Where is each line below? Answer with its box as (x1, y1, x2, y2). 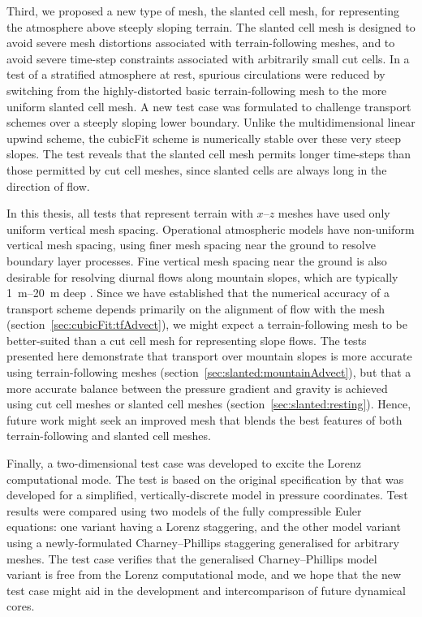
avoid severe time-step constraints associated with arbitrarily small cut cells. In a (6, 50, 410, 67)
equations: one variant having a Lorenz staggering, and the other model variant (6, 518, 401, 535)
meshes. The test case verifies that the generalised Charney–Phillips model (6, 550, 377, 567)
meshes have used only (278, 205, 390, 222)
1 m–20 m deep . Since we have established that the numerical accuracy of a (6, 284, 390, 301)
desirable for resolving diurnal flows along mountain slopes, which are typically (6, 268, 398, 285)
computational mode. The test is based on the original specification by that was (6, 470, 404, 487)
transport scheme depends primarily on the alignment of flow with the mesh (6, 300, 385, 317)
